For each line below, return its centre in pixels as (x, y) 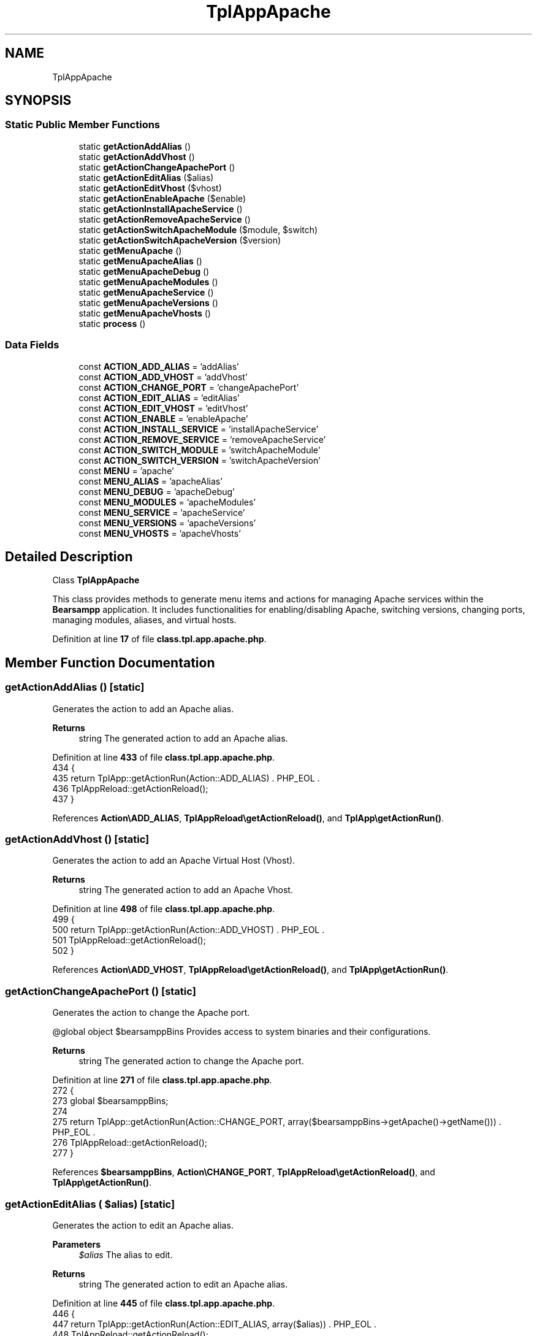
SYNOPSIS (38, 101)
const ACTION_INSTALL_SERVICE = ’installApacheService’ (199, 429)
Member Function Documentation (110, 662)
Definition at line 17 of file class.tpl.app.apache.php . (159, 639)
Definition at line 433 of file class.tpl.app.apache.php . (164, 757)
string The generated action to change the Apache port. (191, 1061)
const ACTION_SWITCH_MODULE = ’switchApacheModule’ (200, 450)
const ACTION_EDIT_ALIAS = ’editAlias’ (159, 397)
